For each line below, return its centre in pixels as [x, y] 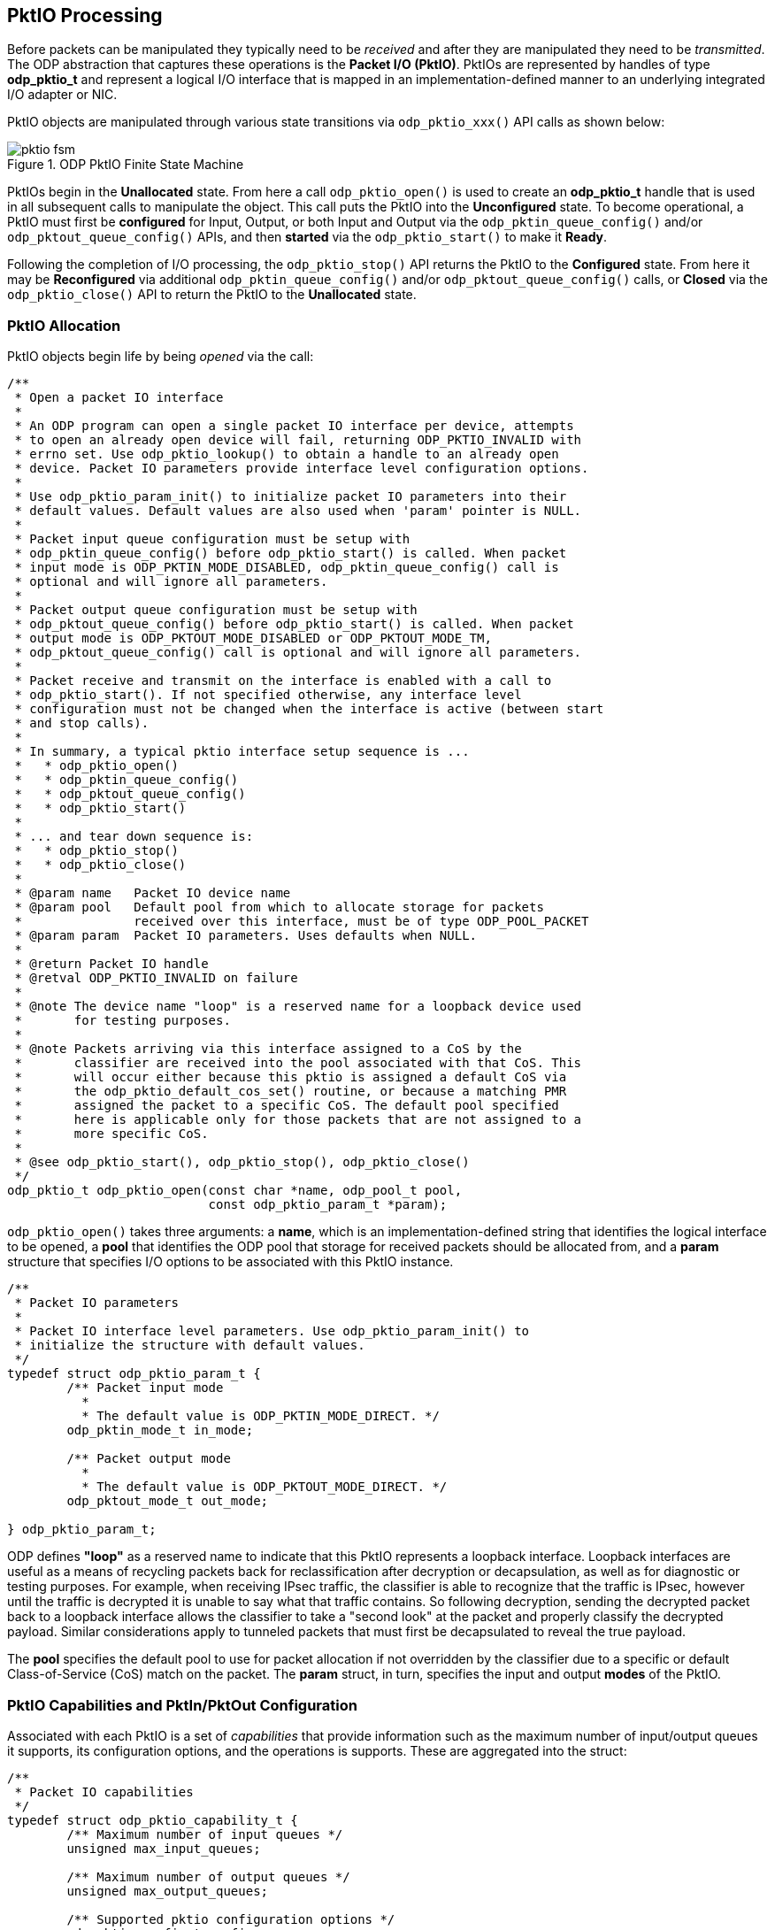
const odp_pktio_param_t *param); [328, 1205]
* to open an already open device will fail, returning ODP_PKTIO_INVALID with [298, 440]
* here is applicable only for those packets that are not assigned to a [298, 1120]
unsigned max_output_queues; [168, 1891]
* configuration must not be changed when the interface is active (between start [309, 709]
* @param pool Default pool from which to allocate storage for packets [279, 907]
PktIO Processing [85, 15]
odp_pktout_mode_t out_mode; [168, 1501]
